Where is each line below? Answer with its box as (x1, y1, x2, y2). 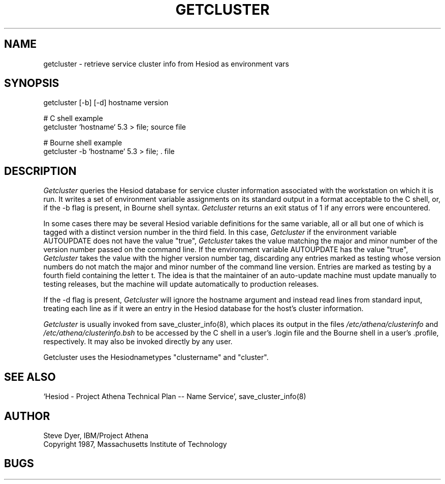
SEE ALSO (4, 370, 56, 383)
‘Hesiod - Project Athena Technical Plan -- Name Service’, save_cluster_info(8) (43, 392, 306, 401)
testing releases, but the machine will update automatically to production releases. (43, 280, 319, 289)
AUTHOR (4, 409, 50, 422)
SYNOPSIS (4, 77, 59, 90)
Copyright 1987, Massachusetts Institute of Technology (43, 439, 227, 448)
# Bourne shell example (43, 138, 122, 147)
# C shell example (43, 114, 103, 123)
